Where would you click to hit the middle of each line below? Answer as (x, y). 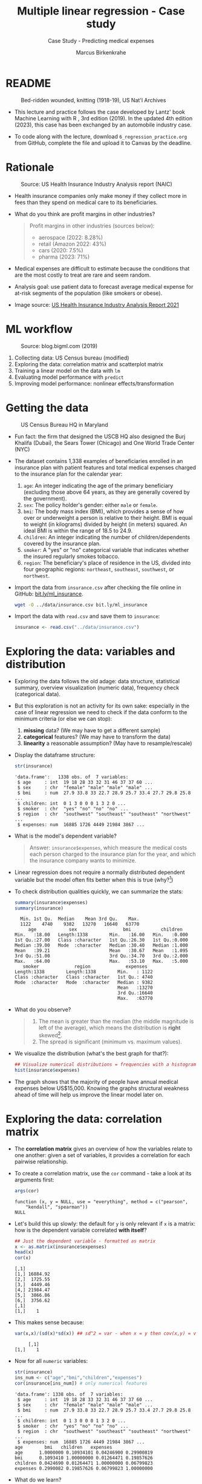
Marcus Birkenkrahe (101, 52)
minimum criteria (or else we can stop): (63, 719)
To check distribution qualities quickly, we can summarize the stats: (99, 891)
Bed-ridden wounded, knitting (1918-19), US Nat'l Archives (93, 100)
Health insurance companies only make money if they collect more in (100, 195)
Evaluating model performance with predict (69, 377)
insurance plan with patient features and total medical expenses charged (105, 467)
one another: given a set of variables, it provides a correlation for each (102, 1155)
